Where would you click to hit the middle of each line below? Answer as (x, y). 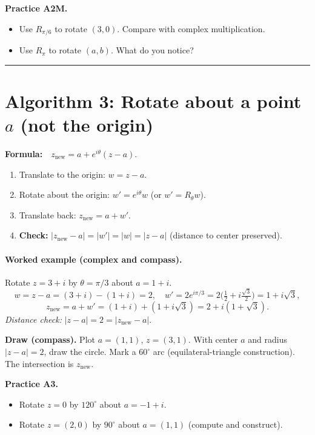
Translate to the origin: (62, 174)
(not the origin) (87, 125)
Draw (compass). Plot (50, 339)
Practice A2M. (36, 8)
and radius (267, 339)
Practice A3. (31, 384)
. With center (213, 339)
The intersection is (39, 363)
